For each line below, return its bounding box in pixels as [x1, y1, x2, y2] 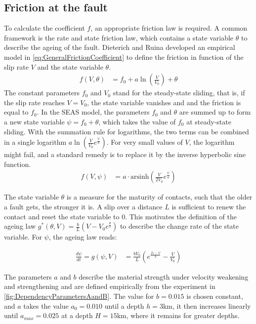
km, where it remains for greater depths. [117, 310, 240, 321]
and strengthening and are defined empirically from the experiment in [4, 281, 215, 291]
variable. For [4, 232, 42, 242]
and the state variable [37, 61, 103, 72]
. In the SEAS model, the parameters [37, 107, 150, 117]
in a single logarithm [4, 137, 67, 147]
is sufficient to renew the [171, 201, 246, 211]
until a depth [104, 300, 144, 311]
